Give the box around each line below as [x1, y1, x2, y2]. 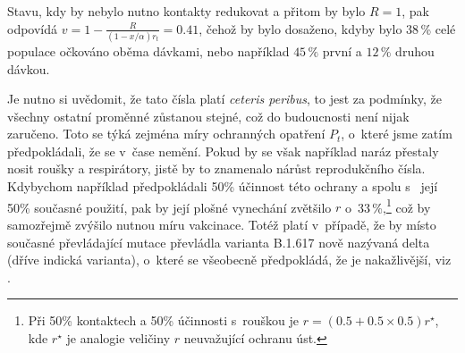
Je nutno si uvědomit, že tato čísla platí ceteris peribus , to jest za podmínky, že [7, 89, 442, 108]
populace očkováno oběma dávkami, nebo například [7, 41, 290, 60]
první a [322, 41, 362, 60]
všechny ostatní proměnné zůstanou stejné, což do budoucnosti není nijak [7, 106, 410, 125]
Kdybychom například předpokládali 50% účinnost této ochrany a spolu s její [7, 177, 438, 196]
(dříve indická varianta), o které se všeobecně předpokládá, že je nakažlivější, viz [7, 250, 452, 269]
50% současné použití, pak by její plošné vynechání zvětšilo [7, 198, 332, 216]
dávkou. [7, 59, 50, 78]
